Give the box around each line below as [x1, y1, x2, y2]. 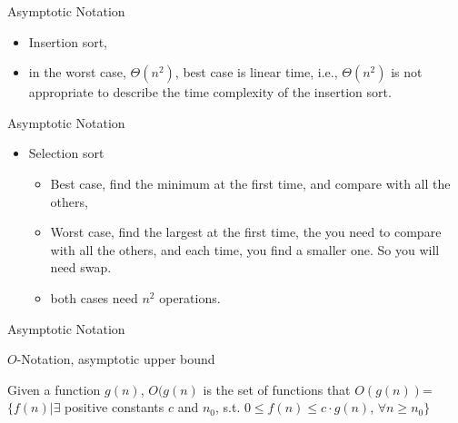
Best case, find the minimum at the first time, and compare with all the [50, 173, 451, 192]
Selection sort [28, 143, 105, 162]
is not [391, 63, 423, 82]
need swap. [50, 258, 112, 277]
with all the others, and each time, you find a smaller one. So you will [50, 240, 440, 259]
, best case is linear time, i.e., [174, 63, 338, 82]
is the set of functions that [203, 379, 351, 398]
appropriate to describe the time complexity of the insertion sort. [28, 83, 392, 102]
